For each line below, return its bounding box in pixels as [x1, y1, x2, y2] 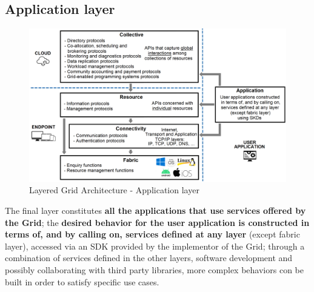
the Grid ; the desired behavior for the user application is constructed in [5, 216, 310, 228]
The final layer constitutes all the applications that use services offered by [5, 204, 306, 216]
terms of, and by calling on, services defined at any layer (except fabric [5, 228, 300, 241]
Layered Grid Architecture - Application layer [29, 184, 199, 196]
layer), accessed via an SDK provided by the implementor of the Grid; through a [5, 239, 305, 252]
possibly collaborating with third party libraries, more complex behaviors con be [5, 263, 304, 276]
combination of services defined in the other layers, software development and [5, 251, 293, 264]
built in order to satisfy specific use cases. [5, 275, 159, 288]
